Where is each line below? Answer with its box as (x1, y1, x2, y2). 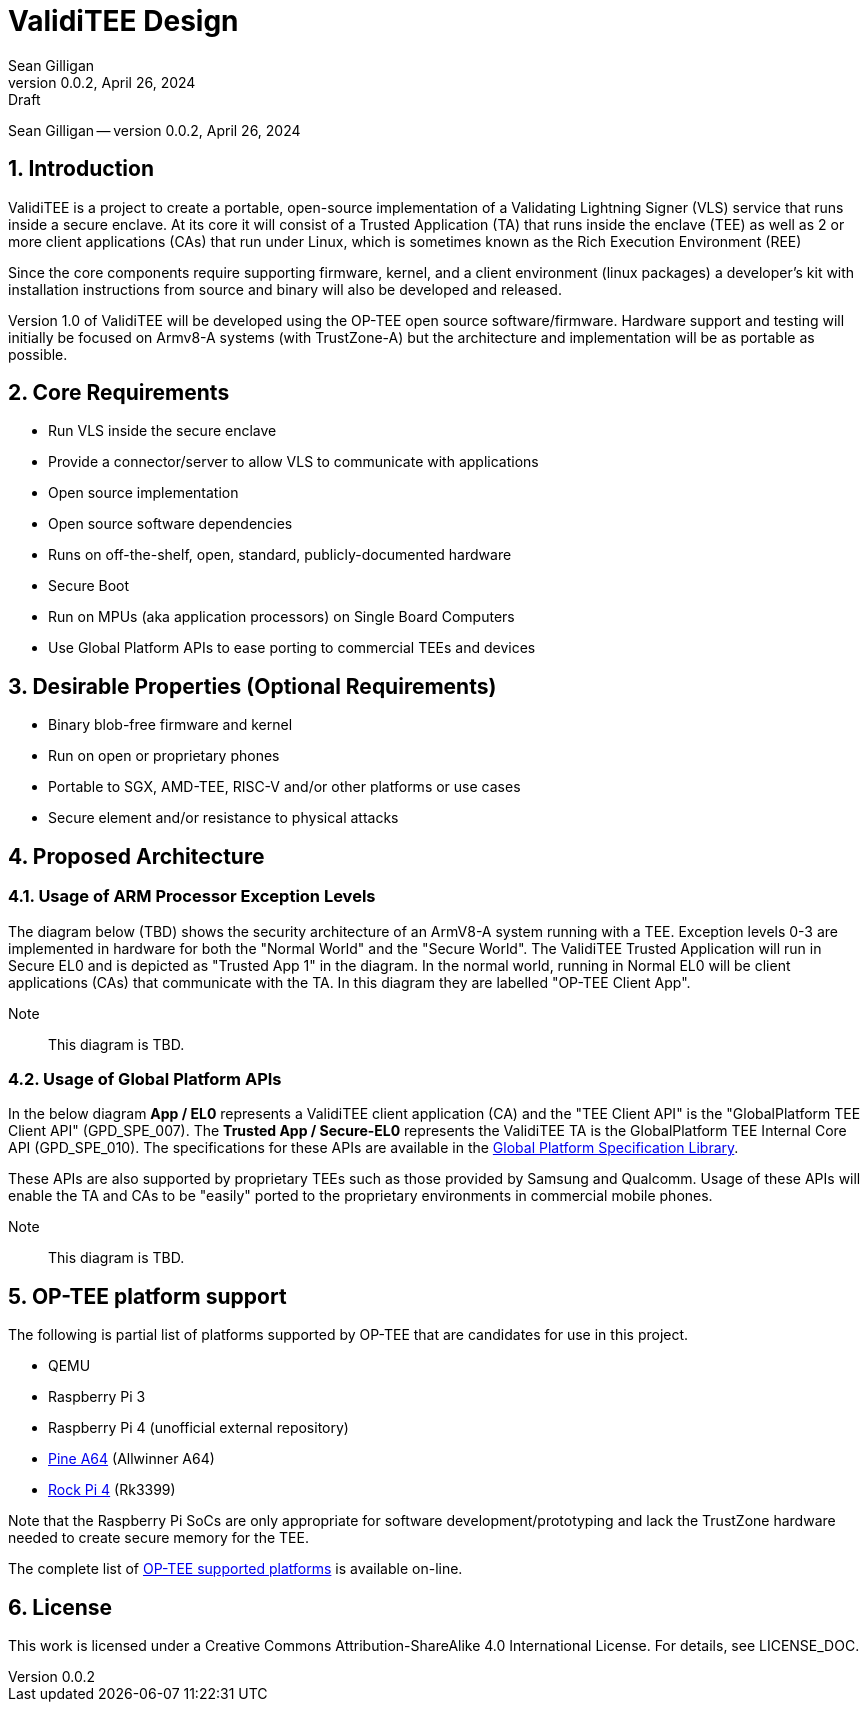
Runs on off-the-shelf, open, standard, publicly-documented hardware (48, 546, 512, 564)
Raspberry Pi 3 (48, 1388, 146, 1406)
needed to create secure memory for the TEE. (8, 1529, 309, 1547)
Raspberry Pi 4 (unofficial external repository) (48, 1419, 349, 1437)
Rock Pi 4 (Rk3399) (48, 1481, 176, 1499)
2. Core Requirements (8, 380, 230, 406)
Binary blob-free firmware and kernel (48, 716, 293, 734)
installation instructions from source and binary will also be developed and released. (8, 280, 562, 298)
